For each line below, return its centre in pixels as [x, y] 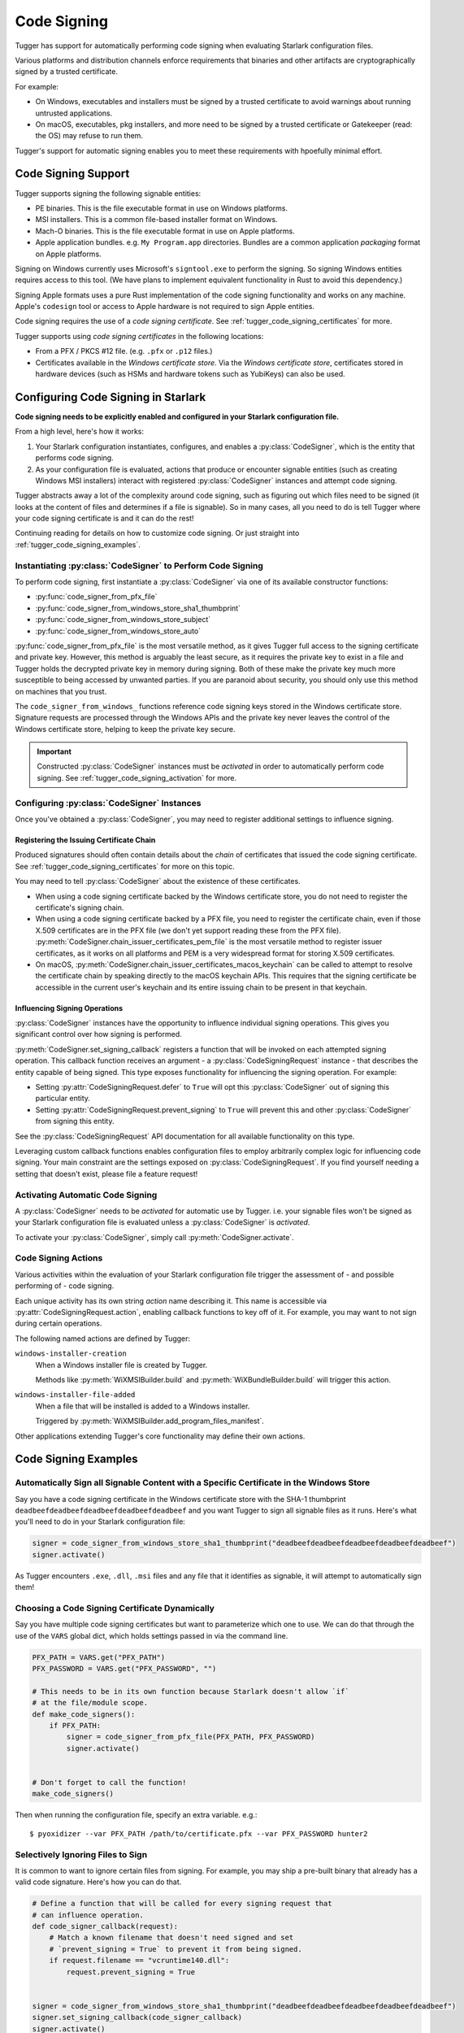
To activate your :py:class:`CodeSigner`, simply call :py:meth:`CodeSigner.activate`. [154, 1237]
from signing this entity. [75, 1121]
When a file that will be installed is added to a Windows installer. [143, 1406]
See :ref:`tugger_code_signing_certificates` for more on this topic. [125, 866]
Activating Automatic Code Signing [86, 1195]
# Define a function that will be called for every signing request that [182, 1904]
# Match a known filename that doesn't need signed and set [171, 1938]
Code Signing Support [72, 174]
